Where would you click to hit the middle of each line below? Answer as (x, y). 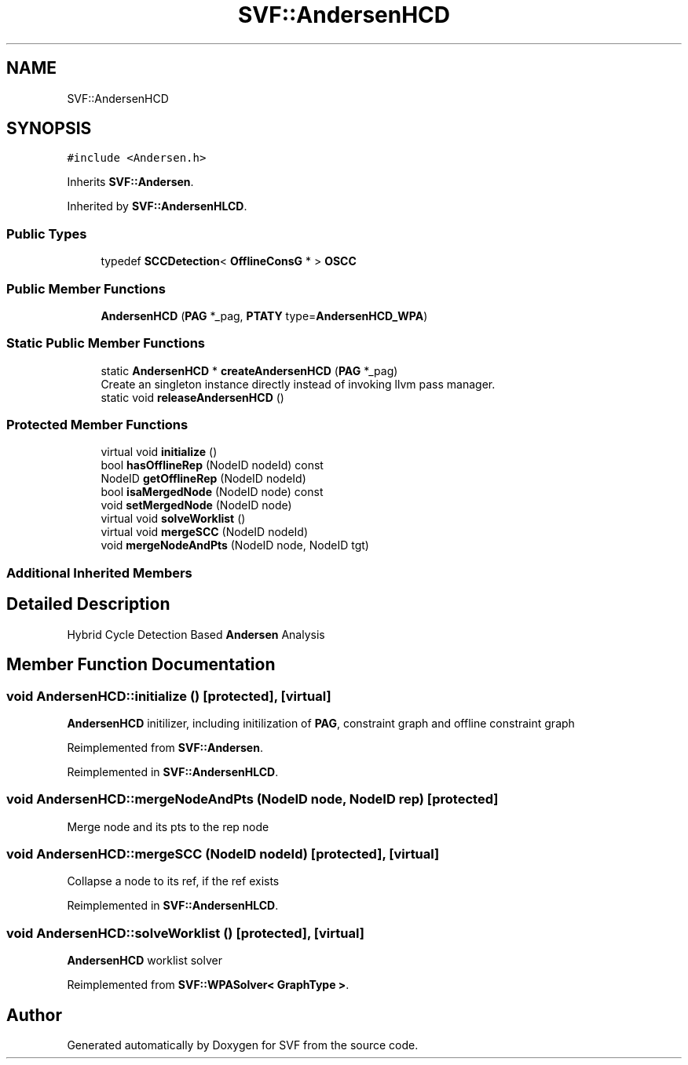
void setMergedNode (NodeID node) (196, 505)
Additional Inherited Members (99, 573)
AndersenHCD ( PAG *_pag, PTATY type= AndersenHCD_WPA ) (264, 315)
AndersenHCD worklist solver (145, 961)
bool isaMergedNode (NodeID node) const (212, 492)
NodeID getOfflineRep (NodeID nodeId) (203, 479)
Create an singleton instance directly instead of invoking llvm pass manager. (298, 384)
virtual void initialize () (159, 452)
